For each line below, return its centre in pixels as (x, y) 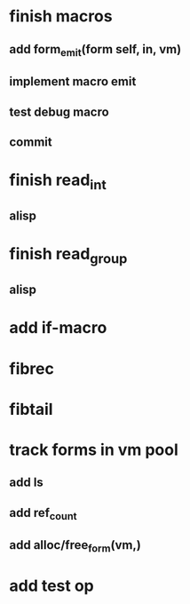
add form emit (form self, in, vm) (95, 50)
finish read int (58, 182)
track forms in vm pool (94, 450)
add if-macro (58, 328)
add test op (52, 586)
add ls (27, 483)
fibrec (32, 368)
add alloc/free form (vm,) (75, 546)
